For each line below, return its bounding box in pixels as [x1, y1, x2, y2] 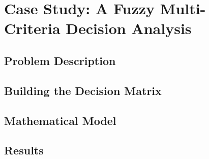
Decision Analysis [66, 18, 192, 39]
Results [4, 142, 44, 158]
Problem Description [4, 52, 116, 68]
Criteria [4, 18, 61, 39]
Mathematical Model [4, 112, 116, 128]
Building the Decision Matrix [4, 82, 162, 98]
